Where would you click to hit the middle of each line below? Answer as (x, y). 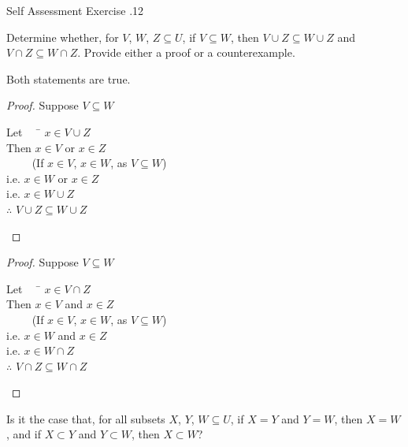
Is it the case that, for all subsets (86, 418)
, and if (24, 434)
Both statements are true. (69, 78)
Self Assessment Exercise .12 (75, 10)
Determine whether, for (63, 37)
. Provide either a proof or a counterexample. (186, 52)
